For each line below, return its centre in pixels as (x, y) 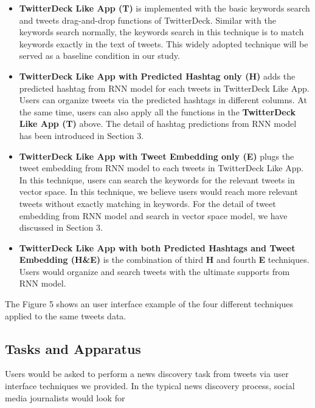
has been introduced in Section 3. (81, 135)
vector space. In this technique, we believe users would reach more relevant (158, 192)
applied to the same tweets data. (66, 315)
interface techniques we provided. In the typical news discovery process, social (150, 386)
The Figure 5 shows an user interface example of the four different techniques (149, 304)
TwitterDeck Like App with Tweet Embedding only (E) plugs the (157, 156)
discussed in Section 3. (61, 227)
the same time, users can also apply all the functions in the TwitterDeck (157, 111)
